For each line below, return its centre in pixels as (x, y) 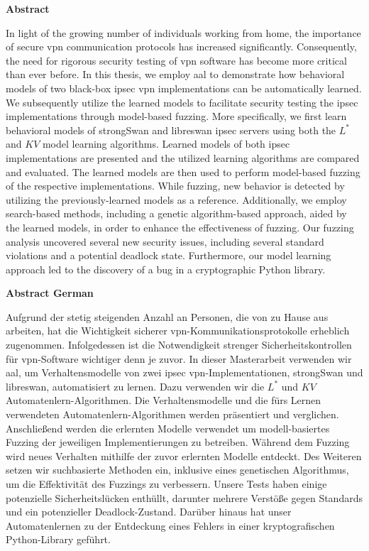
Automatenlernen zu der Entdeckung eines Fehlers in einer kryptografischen (170, 525)
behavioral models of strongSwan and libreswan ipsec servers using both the (171, 130)
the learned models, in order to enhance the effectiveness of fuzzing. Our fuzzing (180, 227)
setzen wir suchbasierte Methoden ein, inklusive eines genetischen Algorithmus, (177, 470)
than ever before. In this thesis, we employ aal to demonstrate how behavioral (175, 74)
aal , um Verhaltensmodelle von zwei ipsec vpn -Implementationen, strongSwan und (184, 372)
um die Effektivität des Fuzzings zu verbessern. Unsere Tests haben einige (166, 484)
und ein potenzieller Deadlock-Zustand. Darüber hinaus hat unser (149, 512)
